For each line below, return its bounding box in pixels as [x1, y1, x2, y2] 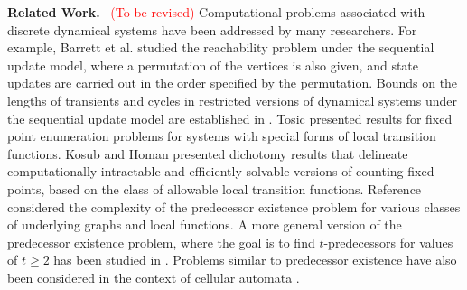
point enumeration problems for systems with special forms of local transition [7, 126, 436, 145]
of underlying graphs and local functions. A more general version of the [7, 215, 402, 234]
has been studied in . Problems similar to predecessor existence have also [53, 250, 457, 269]
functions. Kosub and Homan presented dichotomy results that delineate [7, 144, 408, 163]
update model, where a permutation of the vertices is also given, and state [7, 55, 419, 74]
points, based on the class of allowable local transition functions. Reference [7, 179, 422, 198]
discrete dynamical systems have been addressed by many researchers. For [7, 20, 417, 39]
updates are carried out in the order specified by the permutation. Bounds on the [7, 73, 458, 92]
